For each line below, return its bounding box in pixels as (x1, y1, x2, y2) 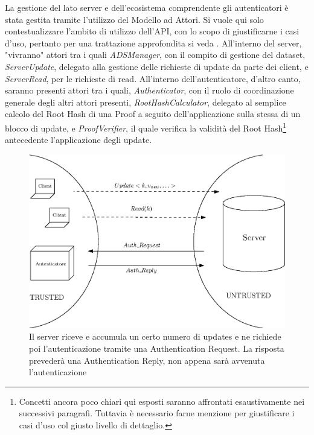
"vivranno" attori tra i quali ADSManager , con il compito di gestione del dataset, (5, 48, 306, 61)
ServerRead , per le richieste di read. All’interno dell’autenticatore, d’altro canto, (5, 72, 301, 84)
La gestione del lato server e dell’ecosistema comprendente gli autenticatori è (5, 1, 289, 13)
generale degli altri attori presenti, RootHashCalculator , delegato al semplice (5, 95, 286, 108)
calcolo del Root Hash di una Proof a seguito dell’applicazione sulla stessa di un (5, 107, 301, 120)
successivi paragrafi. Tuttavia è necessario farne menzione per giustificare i (19, 407, 295, 419)
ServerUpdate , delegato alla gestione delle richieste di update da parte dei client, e (5, 60, 309, 72)
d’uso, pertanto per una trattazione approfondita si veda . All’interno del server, (5, 36, 302, 49)
